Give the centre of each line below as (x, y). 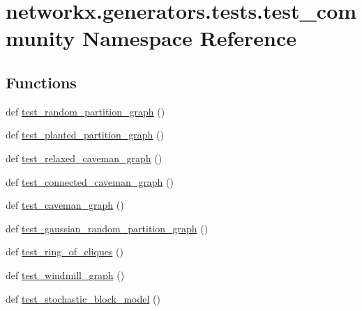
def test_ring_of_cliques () (65, 252)
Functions (41, 82)
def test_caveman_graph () (65, 205)
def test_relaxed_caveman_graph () (84, 158)
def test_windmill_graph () (65, 274)
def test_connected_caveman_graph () (90, 181)
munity (40, 38)
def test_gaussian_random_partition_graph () (107, 228)
